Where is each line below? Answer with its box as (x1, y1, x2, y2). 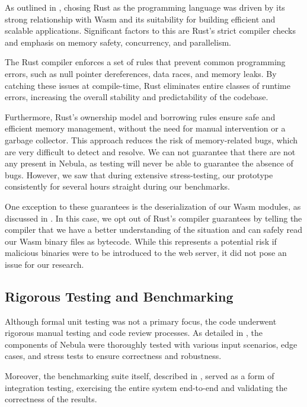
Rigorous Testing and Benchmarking (5, 287, 234, 305)
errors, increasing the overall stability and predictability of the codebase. (5, 91, 268, 103)
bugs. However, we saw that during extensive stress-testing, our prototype (5, 168, 273, 181)
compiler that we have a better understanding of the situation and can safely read (5, 223, 303, 236)
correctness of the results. (5, 393, 97, 405)
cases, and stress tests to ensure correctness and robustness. (5, 350, 222, 362)
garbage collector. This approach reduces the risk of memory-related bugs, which (5, 133, 298, 146)
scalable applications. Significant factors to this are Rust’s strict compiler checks (5, 24, 296, 37)
